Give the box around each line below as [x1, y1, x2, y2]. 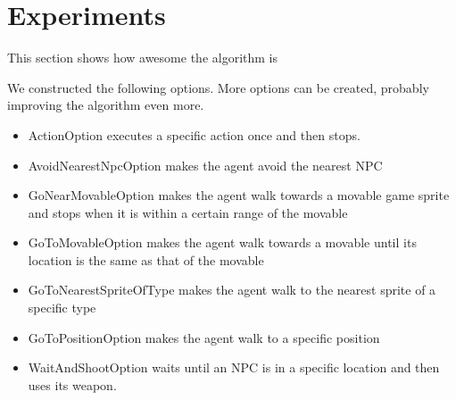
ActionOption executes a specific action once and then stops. [28, 125, 361, 144]
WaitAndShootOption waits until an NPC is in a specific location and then [28, 358, 440, 377]
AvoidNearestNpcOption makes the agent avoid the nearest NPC [28, 155, 383, 174]
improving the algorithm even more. [7, 96, 204, 114]
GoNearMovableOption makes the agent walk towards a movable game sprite [28, 186, 450, 204]
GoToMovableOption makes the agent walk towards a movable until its [28, 233, 417, 252]
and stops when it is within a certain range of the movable [28, 203, 348, 221]
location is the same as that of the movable [28, 250, 264, 269]
